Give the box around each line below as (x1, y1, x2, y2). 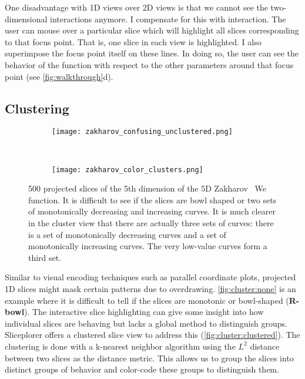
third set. (28, 251, 62, 263)
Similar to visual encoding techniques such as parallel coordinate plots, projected (5, 271, 296, 283)
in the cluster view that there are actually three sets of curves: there (28, 217, 274, 229)
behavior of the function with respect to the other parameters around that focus (5, 58, 294, 71)
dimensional (5, 12, 48, 25)
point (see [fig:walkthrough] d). (5, 70, 113, 82)
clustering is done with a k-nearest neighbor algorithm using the (5, 340, 236, 352)
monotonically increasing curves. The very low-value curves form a (28, 240, 267, 252)
